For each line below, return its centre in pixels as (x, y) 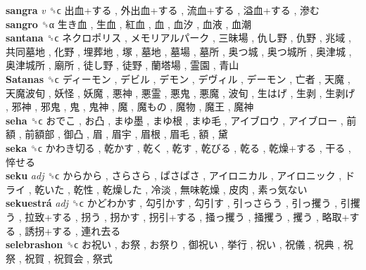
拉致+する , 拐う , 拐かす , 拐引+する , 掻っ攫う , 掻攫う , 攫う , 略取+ (187, 216)
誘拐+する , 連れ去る (73, 230)
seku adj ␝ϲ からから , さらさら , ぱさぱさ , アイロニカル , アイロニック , (174, 175)
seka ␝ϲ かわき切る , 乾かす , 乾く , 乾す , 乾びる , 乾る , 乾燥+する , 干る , (178, 147)
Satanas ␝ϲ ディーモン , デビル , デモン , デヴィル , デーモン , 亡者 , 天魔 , (178, 78)
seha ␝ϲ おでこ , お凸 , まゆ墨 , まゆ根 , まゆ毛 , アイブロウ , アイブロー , (175, 120)
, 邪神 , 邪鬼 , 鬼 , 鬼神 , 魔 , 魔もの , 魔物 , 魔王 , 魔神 (130, 107)
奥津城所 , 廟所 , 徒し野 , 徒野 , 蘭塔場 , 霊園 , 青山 (122, 65)
